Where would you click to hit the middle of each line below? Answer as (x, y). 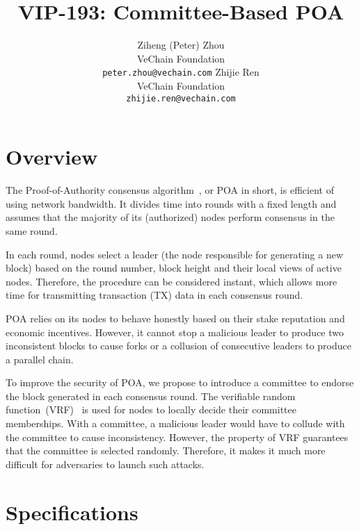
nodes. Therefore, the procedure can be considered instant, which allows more (171, 281)
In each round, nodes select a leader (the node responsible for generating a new (175, 254)
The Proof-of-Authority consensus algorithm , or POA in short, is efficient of (170, 190)
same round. (32, 230)
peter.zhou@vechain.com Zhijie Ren (181, 72)
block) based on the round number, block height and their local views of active (174, 268)
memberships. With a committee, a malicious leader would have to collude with (175, 423)
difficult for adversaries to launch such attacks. (105, 464)
